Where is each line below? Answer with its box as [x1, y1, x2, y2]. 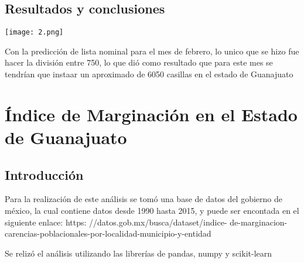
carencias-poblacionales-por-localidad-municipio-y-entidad [5, 227, 211, 240]
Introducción [5, 165, 84, 183]
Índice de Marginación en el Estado [5, 102, 298, 126]
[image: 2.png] [5, 28, 64, 37]
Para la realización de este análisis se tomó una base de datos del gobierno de [5, 193, 282, 205]
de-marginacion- [230, 216, 288, 228]
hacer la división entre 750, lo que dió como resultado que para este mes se [5, 56, 273, 69]
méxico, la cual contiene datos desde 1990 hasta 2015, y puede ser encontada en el [5, 204, 299, 216]
